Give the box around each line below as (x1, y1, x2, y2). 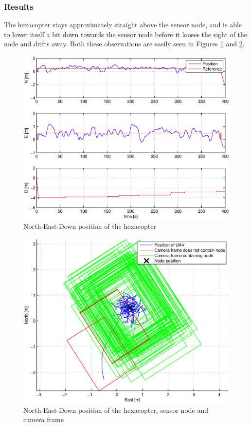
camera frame (23, 414, 64, 425)
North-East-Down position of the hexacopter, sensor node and (23, 405, 209, 415)
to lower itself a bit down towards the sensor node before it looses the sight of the (4, 29, 247, 39)
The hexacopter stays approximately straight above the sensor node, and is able (4, 20, 242, 30)
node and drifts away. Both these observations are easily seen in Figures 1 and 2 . (4, 39, 245, 49)
